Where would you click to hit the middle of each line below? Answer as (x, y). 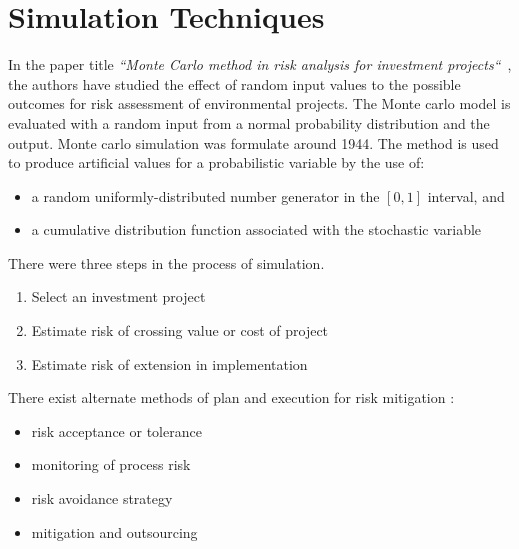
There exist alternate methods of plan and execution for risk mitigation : (231, 397)
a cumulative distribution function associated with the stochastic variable (256, 229)
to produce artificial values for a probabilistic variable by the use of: (216, 162)
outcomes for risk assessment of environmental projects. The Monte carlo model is (259, 103)
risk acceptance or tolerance (116, 430)
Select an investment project (118, 296)
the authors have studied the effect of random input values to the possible (234, 83)
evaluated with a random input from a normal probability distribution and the (249, 122)
